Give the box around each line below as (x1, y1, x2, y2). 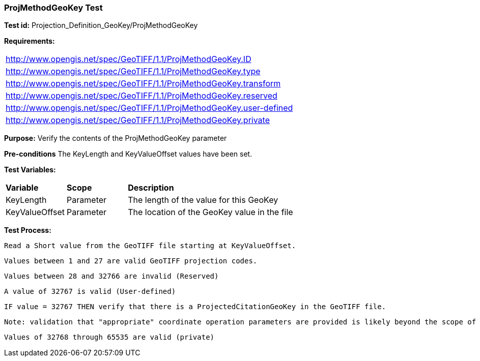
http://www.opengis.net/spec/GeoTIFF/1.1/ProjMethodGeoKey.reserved (6, 91, 277, 101)
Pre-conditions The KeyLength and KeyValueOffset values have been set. (4, 149, 252, 159)
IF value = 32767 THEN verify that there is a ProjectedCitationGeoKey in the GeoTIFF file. (4, 303, 386, 311)
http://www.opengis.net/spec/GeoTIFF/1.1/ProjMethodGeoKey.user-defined (6, 103, 293, 113)
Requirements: (4, 37, 55, 46)
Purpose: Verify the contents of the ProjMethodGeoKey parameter (4, 134, 227, 143)
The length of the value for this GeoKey (128, 195, 278, 205)
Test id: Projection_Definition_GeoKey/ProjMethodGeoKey (4, 21, 198, 30)
